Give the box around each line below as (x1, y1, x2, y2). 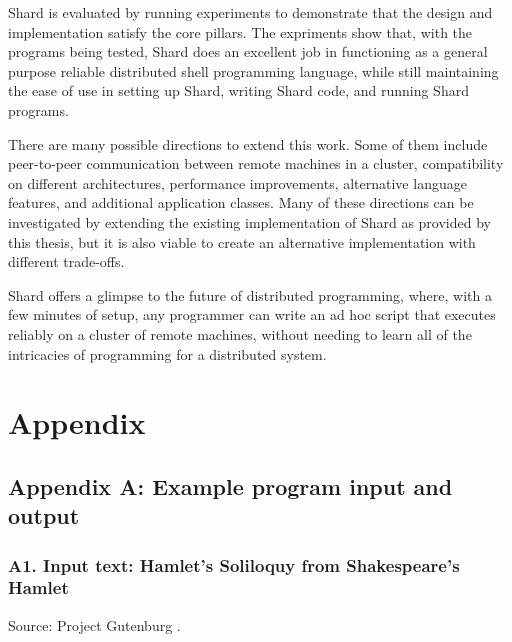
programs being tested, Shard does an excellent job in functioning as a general (8, 41, 488, 62)
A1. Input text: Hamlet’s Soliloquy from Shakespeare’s (8, 552, 460, 577)
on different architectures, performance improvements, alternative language (8, 172, 467, 193)
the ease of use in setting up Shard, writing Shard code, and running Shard (8, 80, 469, 101)
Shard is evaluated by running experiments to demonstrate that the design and (8, 2, 493, 22)
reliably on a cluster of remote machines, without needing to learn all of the (8, 323, 472, 344)
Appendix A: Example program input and (8, 470, 453, 501)
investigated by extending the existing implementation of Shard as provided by (8, 211, 491, 232)
